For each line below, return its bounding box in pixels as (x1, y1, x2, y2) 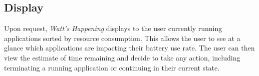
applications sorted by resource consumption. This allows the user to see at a (4, 32, 240, 43)
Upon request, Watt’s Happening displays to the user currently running (4, 23, 222, 33)
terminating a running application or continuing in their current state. (4, 62, 220, 72)
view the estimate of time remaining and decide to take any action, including (4, 52, 240, 62)
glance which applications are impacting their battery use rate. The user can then (4, 42, 255, 53)
